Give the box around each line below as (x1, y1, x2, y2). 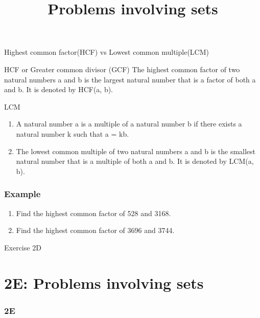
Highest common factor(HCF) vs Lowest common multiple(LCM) (4, 47, 209, 57)
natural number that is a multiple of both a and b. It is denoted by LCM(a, (16, 156, 254, 166)
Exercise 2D (4, 242, 41, 252)
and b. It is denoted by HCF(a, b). (4, 84, 113, 95)
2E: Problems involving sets (4, 272, 204, 293)
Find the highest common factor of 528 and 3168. (16, 207, 171, 218)
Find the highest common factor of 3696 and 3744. (16, 225, 175, 236)
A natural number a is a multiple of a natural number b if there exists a (16, 118, 242, 129)
